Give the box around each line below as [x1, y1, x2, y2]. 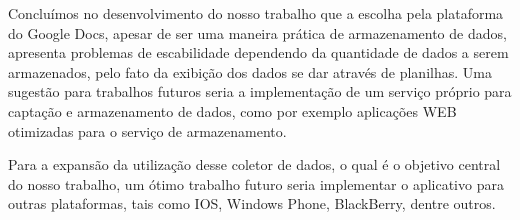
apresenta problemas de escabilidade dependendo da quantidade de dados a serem [8, 42, 509, 63]
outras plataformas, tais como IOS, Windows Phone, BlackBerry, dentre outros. [8, 193, 496, 214]
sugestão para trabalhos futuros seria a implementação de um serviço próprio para [8, 81, 512, 102]
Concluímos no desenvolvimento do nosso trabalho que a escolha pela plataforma [8, 3, 504, 23]
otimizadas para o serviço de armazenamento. [8, 120, 287, 141]
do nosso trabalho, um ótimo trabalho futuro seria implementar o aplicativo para [8, 173, 504, 194]
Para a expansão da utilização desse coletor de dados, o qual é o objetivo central [8, 154, 501, 175]
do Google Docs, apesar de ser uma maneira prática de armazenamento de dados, [8, 22, 507, 43]
